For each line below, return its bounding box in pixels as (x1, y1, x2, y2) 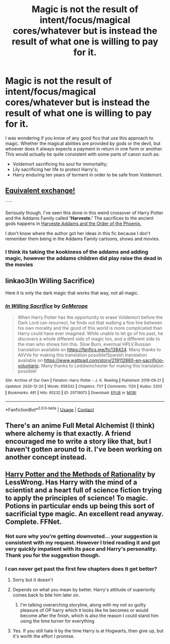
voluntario (17, 362, 39, 368)
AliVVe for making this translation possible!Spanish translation (17, 352, 147, 358)
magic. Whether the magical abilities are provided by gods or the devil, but (5, 140, 161, 146)
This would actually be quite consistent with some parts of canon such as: (5, 151, 160, 157)
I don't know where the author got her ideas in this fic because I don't (5, 230, 151, 236)
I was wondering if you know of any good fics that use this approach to (5, 135, 153, 141)
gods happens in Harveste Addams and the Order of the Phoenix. (5, 220, 142, 226)
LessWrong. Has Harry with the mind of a (5, 478, 138, 487)
